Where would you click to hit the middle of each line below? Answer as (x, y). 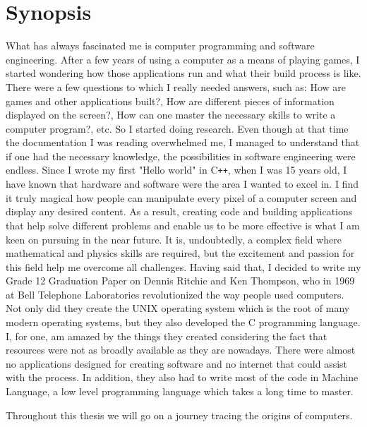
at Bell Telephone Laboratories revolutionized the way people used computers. (175, 294)
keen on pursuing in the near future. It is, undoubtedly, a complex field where (174, 239)
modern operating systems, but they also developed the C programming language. (183, 322)
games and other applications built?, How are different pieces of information (170, 101)
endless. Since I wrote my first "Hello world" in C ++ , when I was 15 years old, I (176, 170)
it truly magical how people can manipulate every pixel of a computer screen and (181, 197)
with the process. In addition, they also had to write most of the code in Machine (182, 377)
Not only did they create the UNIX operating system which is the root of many (178, 308)
